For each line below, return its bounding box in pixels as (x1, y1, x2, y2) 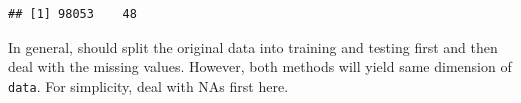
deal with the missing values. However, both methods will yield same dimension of (8, 56, 512, 77)
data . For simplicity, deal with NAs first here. (8, 75, 289, 96)
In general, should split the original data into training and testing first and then (8, 36, 498, 57)
